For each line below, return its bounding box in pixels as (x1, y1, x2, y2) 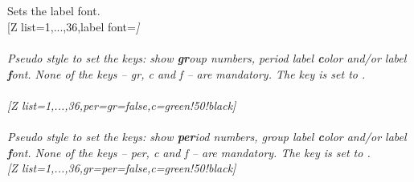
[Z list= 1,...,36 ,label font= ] (7, 18, 140, 34)
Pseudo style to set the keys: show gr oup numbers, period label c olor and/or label (7, 49, 407, 66)
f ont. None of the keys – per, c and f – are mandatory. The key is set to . (7, 144, 371, 160)
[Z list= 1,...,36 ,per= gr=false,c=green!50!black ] (7, 96, 236, 113)
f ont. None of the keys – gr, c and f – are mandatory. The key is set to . (7, 65, 366, 82)
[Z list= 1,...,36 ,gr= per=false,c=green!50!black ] (7, 160, 236, 176)
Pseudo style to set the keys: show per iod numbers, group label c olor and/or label (7, 127, 407, 144)
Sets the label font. (7, 2, 100, 19)
